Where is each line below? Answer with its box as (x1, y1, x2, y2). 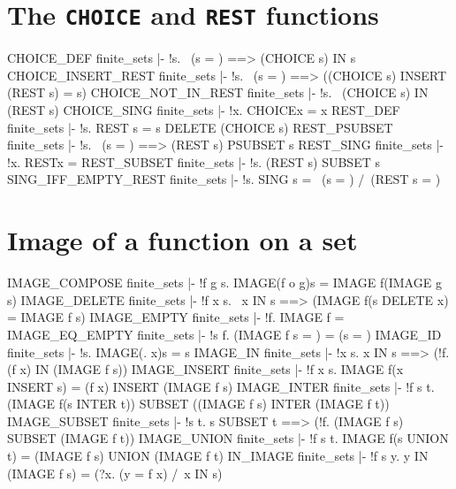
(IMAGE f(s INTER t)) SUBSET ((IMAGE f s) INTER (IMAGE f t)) (7, 394, 390, 413)
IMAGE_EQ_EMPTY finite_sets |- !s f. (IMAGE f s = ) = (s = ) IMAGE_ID (7, 325, 442, 343)
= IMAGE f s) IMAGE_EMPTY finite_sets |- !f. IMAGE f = (7, 308, 345, 326)
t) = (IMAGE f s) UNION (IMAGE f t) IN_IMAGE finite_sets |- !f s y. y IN (7, 447, 429, 465)
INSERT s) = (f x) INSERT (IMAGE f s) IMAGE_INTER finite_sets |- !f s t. (7, 377, 435, 395)
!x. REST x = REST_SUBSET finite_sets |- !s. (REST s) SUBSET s (7, 152, 380, 171)
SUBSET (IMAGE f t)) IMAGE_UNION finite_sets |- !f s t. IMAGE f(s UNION (7, 429, 449, 447)
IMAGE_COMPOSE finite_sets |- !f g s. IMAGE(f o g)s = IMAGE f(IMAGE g (7, 273, 442, 292)
